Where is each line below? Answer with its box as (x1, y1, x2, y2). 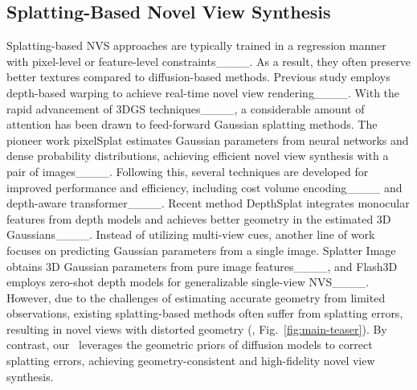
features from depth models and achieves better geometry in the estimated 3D (6, 210, 391, 227)
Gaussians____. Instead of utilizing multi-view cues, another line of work (6, 226, 375, 243)
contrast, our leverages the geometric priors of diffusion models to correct (6, 336, 373, 353)
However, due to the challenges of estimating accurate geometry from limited (6, 289, 386, 306)
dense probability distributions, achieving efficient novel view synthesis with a (6, 147, 389, 164)
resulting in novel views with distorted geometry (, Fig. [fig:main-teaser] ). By (6, 320, 387, 337)
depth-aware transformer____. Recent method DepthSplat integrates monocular (6, 195, 410, 211)
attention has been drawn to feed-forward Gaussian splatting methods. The (6, 116, 378, 133)
